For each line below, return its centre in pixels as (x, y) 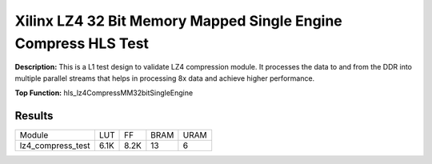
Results (34, 116)
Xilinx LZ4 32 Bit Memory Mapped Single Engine (179, 21)
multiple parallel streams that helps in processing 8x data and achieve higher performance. (165, 78)
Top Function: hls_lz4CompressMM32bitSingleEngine (104, 93)
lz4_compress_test (55, 146)
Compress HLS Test (82, 43)
